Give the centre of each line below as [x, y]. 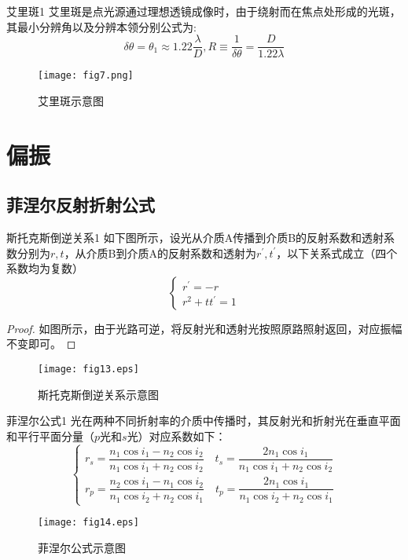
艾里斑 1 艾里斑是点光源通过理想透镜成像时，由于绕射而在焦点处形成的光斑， [204, 11]
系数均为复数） [45, 268]
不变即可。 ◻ [41, 344]
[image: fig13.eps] [88, 370]
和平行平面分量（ [50, 436]
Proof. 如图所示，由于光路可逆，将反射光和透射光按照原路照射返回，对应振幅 [204, 328]
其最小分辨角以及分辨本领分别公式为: [101, 26]
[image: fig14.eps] [88, 523]
